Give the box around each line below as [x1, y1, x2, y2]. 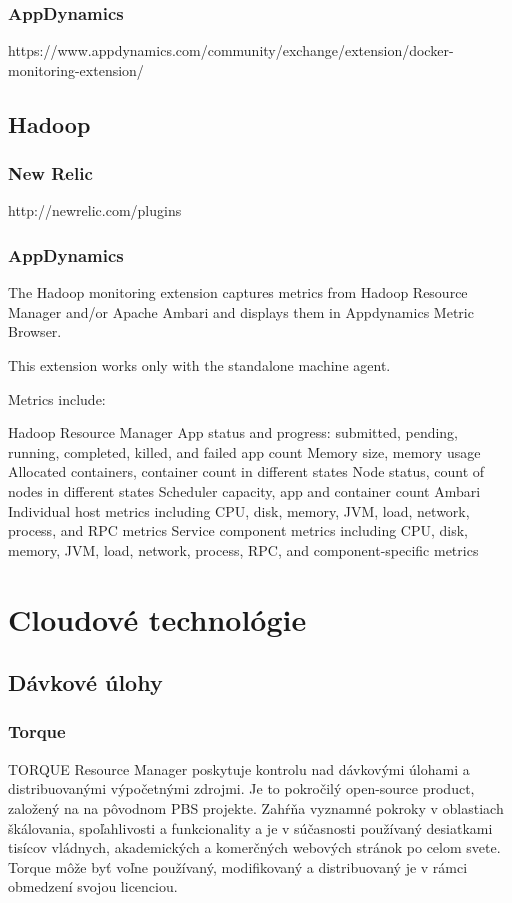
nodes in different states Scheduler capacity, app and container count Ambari [8, 480, 481, 501]
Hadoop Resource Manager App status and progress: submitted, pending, [8, 422, 459, 443]
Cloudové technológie [8, 598, 307, 639]
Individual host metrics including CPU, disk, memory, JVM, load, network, [8, 500, 470, 521]
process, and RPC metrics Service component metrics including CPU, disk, [8, 520, 468, 541]
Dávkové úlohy [8, 667, 163, 698]
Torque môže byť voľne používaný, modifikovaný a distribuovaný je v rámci [8, 856, 468, 877]
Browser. [8, 321, 62, 342]
